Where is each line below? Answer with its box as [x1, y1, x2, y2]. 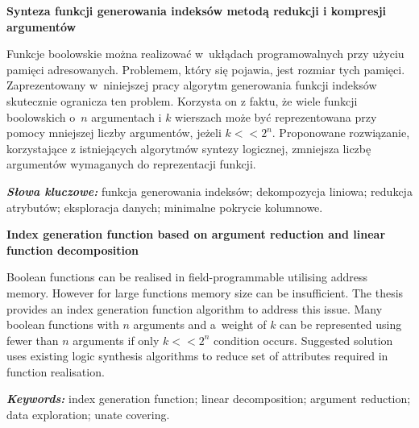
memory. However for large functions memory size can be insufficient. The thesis [6, 284, 404, 301]
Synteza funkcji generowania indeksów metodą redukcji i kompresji [6, 2, 387, 19]
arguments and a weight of [133, 316, 267, 333]
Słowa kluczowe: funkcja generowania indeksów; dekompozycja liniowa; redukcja [6, 182, 413, 199]
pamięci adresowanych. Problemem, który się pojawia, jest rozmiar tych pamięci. [6, 60, 405, 77]
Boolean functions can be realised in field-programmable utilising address [6, 268, 367, 285]
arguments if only [73, 331, 160, 348]
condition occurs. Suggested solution [214, 331, 393, 348]
